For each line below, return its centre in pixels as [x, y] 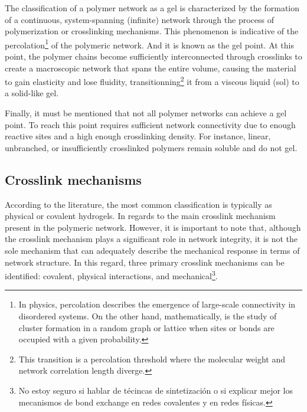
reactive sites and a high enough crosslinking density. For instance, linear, [138, 136]
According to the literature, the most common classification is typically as [138, 204]
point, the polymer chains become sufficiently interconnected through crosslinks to [153, 56]
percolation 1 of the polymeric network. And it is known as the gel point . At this [150, 44]
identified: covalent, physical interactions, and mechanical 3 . [111, 275]
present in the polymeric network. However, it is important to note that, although [153, 227]
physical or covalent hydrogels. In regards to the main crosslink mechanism [140, 216]
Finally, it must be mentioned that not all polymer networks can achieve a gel [146, 113]
